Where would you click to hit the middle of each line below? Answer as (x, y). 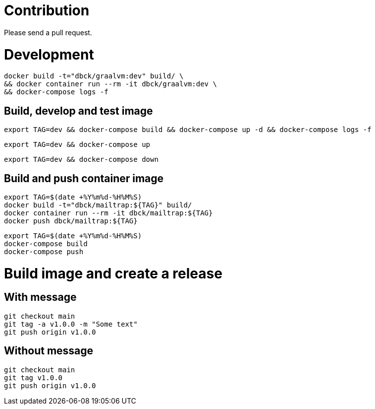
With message (40, 297)
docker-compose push (44, 251)
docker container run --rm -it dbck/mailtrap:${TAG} (108, 213)
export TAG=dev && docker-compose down (81, 160)
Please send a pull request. (48, 32)
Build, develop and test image (79, 111)
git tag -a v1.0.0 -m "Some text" (71, 324)
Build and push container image (84, 178)
